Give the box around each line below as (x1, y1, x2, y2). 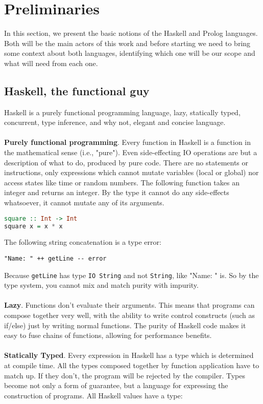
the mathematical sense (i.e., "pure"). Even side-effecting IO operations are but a (4, 147, 257, 158)
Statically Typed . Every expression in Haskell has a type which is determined (4, 350, 254, 360)
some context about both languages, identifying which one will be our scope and (4, 48, 255, 58)
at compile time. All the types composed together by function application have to (4, 360, 259, 371)
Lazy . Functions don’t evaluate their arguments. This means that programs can (4, 300, 255, 310)
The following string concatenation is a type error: (4, 237, 161, 247)
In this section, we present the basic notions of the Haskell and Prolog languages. (4, 28, 258, 38)
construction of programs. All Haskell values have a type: (4, 390, 183, 400)
